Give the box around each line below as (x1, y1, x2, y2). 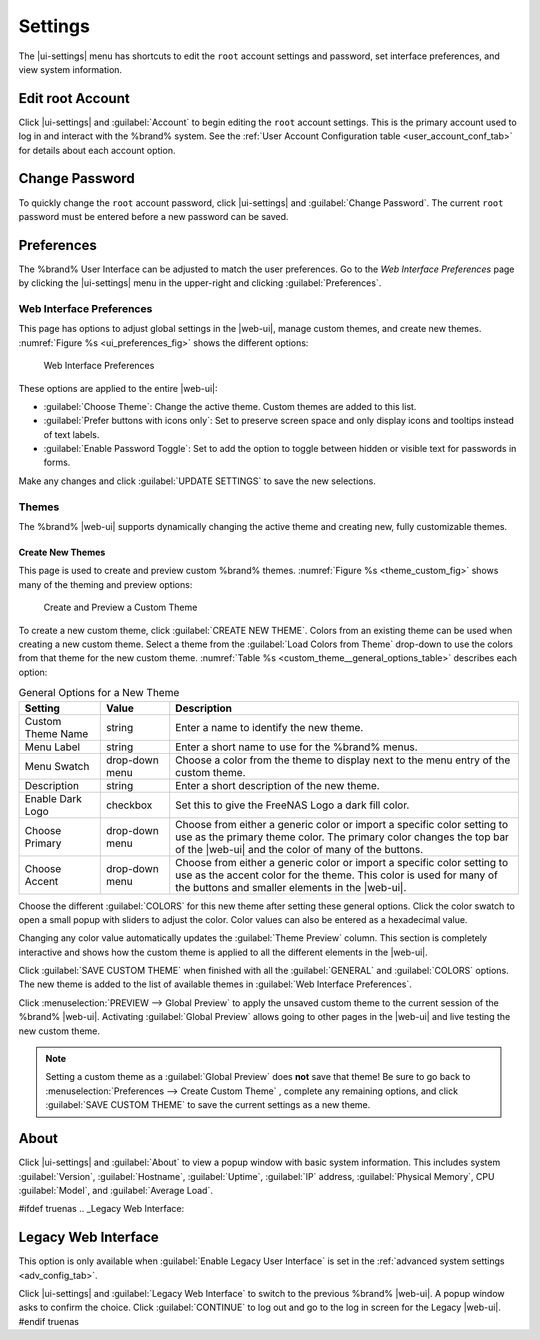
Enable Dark (24, 791, 82, 805)
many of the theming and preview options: (18, 578, 193, 590)
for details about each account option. (18, 144, 176, 156)
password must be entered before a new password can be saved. (18, 210, 289, 222)
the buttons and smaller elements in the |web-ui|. (175, 880, 407, 894)
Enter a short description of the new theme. (175, 778, 380, 792)
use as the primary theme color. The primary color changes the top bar (175, 830, 510, 844)
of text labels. (43, 428, 100, 440)
